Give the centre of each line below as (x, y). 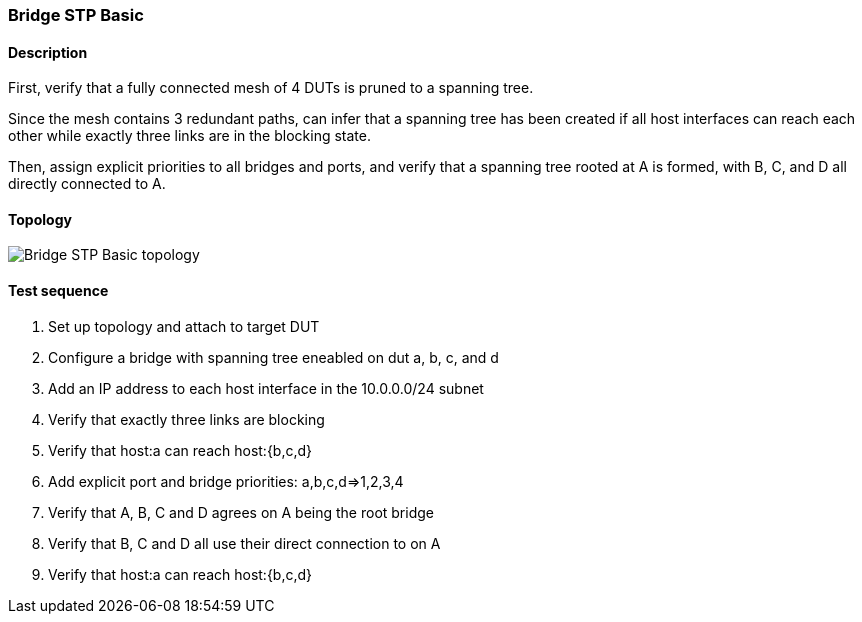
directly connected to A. (87, 184)
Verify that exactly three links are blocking (186, 419)
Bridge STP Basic (76, 15)
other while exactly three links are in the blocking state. (189, 136)
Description (48, 52)
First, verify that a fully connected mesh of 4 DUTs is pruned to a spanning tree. (271, 88)
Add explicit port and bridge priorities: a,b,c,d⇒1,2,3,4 (226, 481)
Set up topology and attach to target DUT (184, 326)
